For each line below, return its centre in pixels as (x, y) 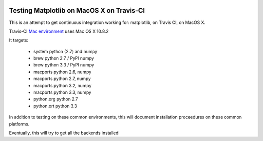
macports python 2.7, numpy (62, 79)
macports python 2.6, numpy (62, 72)
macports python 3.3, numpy (62, 92)
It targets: (19, 40)
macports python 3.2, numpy (63, 85)
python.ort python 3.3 (55, 106)
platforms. (19, 124)
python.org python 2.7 (56, 99)
